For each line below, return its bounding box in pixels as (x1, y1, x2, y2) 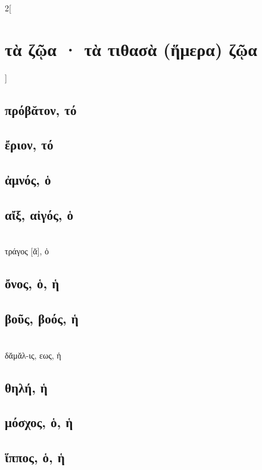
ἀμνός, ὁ (5, 170, 51, 189)
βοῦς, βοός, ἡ (5, 309, 79, 328)
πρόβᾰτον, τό (5, 100, 77, 119)
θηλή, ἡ (5, 378, 48, 396)
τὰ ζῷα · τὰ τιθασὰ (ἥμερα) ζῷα (5, 36, 257, 61)
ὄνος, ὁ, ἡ (5, 274, 60, 292)
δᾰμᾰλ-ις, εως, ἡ (5, 348, 61, 361)
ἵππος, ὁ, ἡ (5, 448, 65, 466)
